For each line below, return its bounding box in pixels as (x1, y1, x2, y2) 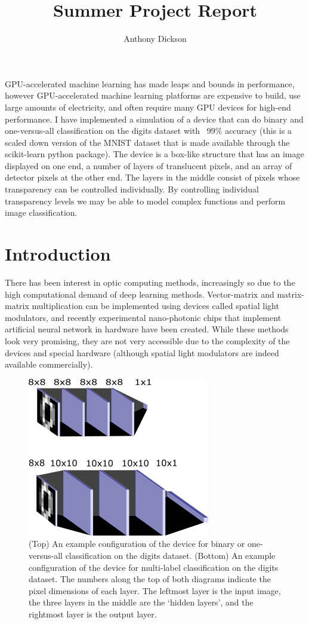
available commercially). (5, 358, 93, 371)
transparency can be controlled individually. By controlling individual (5, 183, 259, 195)
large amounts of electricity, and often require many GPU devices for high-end (5, 100, 291, 113)
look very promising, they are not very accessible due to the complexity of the (5, 334, 290, 347)
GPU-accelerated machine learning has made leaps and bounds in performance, (5, 77, 295, 90)
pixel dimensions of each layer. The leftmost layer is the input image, (29, 584, 281, 597)
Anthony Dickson (123, 32, 187, 45)
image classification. (5, 206, 78, 219)
